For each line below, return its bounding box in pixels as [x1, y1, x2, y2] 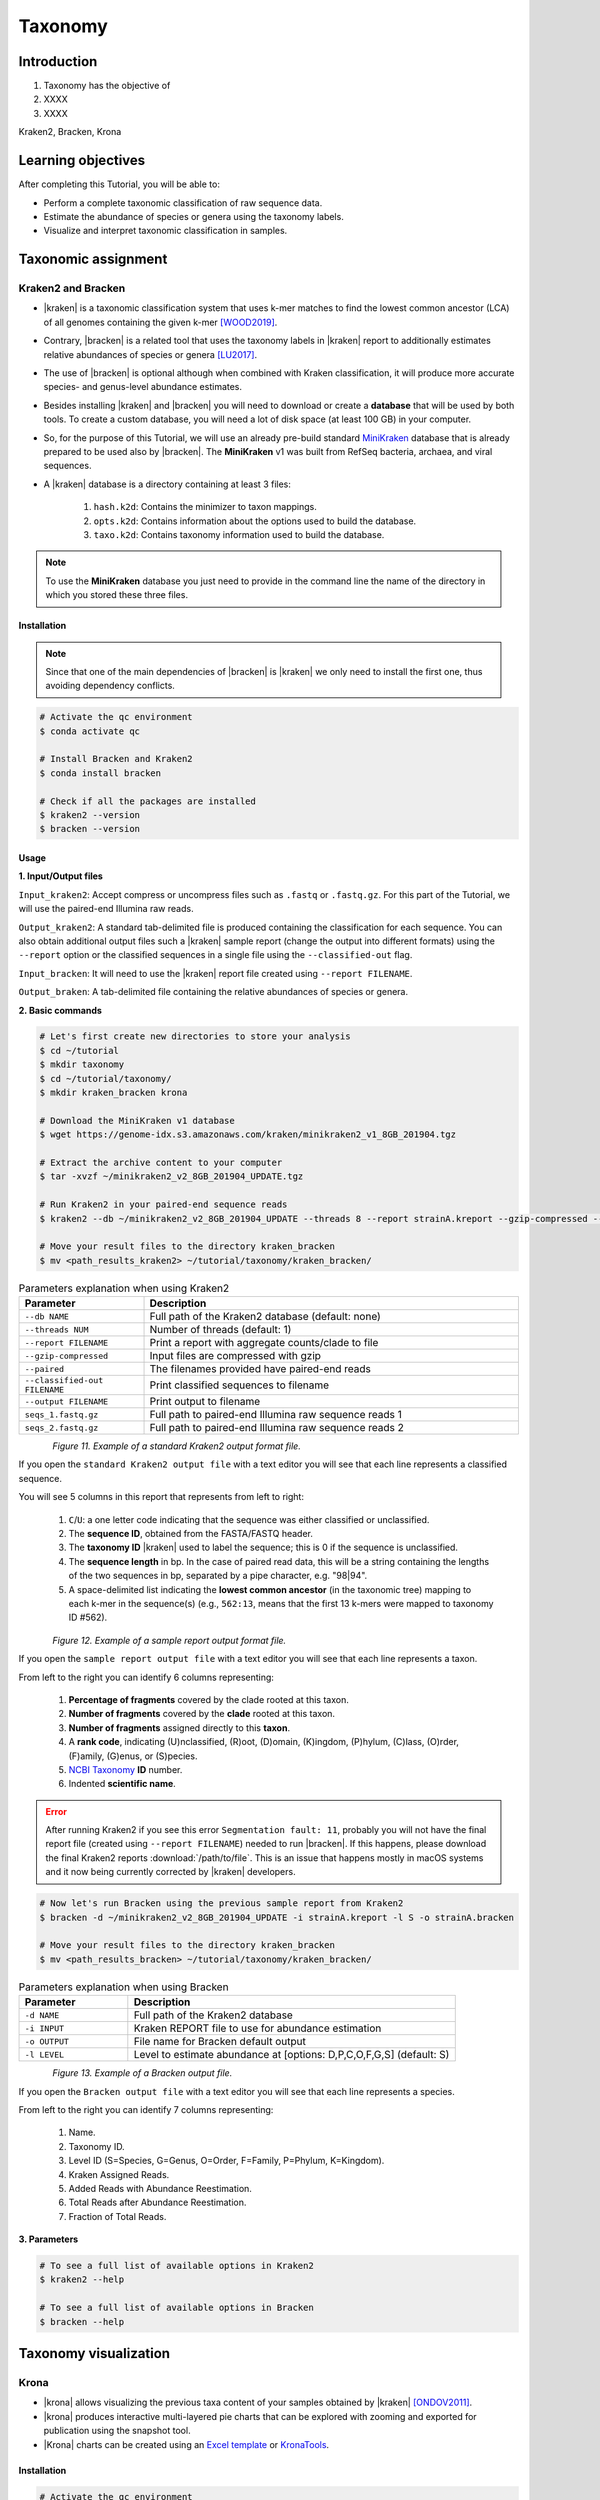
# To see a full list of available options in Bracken [39, 2302, 314, 2314]
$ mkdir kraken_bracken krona [39, 1087, 188, 1099]
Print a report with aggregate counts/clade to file [149, 1336, 379, 1350]
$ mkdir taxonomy [39, 1059, 125, 1070]
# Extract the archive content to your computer [39, 1157, 283, 1168]
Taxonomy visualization [18, 2345, 170, 2362]
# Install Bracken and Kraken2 [39, 753, 194, 765]
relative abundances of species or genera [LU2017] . [43, 348, 258, 360]
